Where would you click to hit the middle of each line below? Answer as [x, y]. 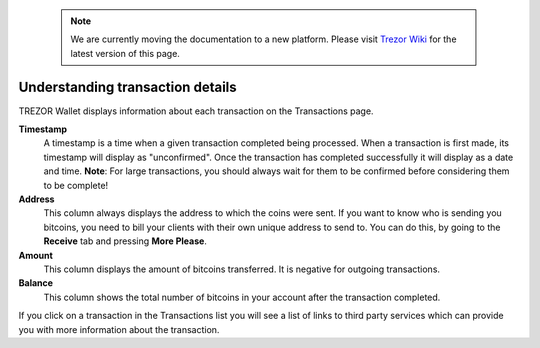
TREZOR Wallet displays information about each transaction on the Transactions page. [196, 111]
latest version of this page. [125, 53]
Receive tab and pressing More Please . [125, 241]
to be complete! [76, 185]
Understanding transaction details [127, 86]
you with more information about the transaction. [119, 329]
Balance [36, 283]
